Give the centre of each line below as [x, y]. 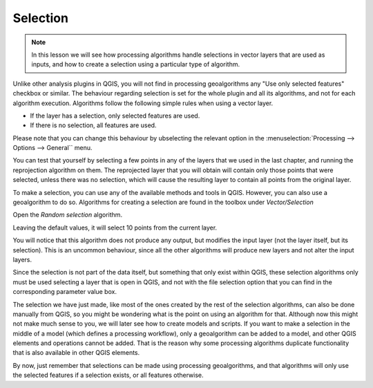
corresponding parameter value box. [65, 292]
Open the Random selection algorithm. [68, 215]
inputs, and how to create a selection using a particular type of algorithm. [136, 64]
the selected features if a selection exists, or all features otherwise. [108, 375]
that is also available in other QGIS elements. [76, 353]
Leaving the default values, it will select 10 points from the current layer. [115, 228]
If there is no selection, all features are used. [93, 125]
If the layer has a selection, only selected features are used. [115, 116]
